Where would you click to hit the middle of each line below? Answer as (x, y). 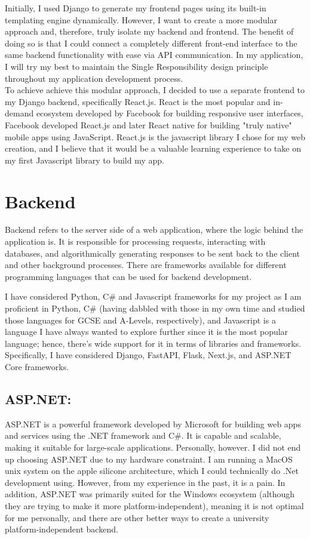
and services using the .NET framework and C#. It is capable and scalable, (143, 435)
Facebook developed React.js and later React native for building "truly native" (148, 124)
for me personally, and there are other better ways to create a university (137, 517)
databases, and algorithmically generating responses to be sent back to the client (153, 253)
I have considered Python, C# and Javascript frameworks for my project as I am (153, 296)
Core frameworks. (37, 366)
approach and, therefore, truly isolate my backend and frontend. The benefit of (149, 31)
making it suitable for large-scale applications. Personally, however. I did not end (153, 447)
